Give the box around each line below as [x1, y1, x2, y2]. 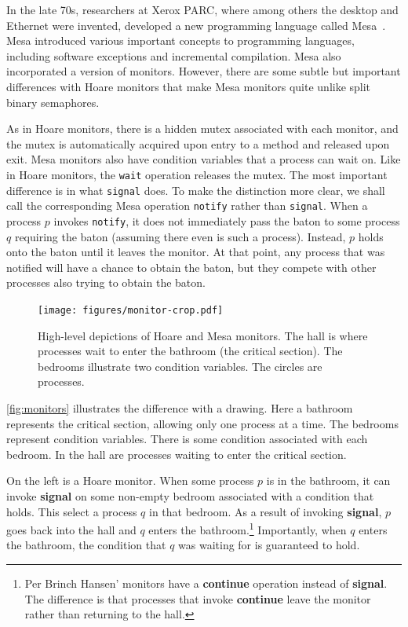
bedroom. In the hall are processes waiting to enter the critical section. [6, 445, 347, 462]
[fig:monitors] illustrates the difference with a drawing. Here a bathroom [6, 399, 353, 416]
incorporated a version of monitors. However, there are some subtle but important [6, 63, 401, 79]
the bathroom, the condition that [6, 537, 166, 553]
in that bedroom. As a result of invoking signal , [149, 503, 382, 519]
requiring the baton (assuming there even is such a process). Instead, [14, 228, 346, 244]
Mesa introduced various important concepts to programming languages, [6, 32, 355, 49]
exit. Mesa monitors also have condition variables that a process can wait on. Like [6, 151, 401, 167]
